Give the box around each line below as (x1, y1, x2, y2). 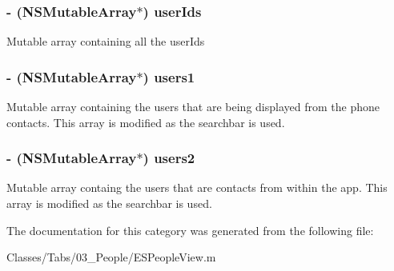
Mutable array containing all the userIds (6, 33, 205, 50)
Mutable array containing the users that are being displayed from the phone (6, 98, 380, 115)
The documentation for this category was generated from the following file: (6, 221, 374, 238)
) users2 (143, 148, 195, 168)
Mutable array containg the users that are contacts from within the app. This (6, 179, 388, 196)
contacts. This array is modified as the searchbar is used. (6, 114, 285, 130)
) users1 (143, 66, 195, 86)
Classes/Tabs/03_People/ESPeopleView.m (6, 249, 216, 265)
